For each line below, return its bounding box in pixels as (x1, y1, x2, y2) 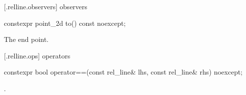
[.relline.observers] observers (4, 1, 88, 11)
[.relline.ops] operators (4, 50, 71, 60)
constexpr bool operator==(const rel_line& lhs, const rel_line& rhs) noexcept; (4, 67, 243, 77)
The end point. (4, 34, 49, 44)
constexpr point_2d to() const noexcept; (4, 18, 126, 28)
